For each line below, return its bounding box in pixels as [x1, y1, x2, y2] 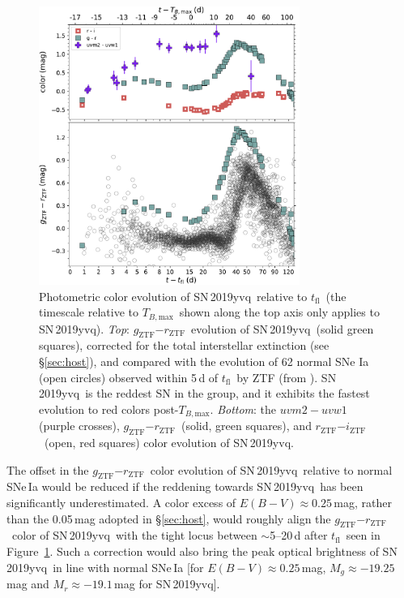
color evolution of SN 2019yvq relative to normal [150, 461, 393, 478]
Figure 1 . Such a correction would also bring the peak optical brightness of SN [6, 543, 398, 560]
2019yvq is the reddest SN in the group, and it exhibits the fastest [39, 385, 370, 402]
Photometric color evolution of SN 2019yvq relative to [39, 287, 308, 304]
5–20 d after [270, 527, 328, 544]
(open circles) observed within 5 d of [39, 368, 219, 385]
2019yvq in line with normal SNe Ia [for [6, 558, 204, 575]
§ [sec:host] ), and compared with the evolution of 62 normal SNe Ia [39, 353, 369, 370]
